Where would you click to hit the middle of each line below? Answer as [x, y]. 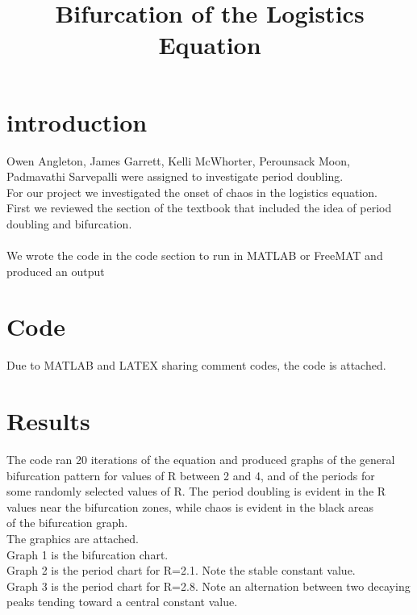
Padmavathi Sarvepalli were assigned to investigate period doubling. [175, 176]
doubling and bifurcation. [69, 223]
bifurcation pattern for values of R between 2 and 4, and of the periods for [191, 475]
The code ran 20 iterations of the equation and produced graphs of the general [201, 460]
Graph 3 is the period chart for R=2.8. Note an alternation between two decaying [208, 586]
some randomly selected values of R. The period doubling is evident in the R [196, 491]
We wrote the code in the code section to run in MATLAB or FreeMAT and [195, 255]
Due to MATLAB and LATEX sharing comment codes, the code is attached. [196, 365]
